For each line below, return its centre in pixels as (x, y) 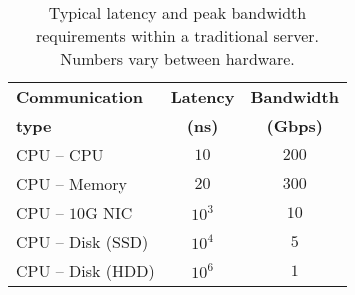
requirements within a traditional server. (177, 35)
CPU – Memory (71, 183)
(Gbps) (294, 125)
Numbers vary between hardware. (177, 58)
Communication (79, 96)
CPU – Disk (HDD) (85, 270)
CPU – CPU (60, 154)
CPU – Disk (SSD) (82, 241)
